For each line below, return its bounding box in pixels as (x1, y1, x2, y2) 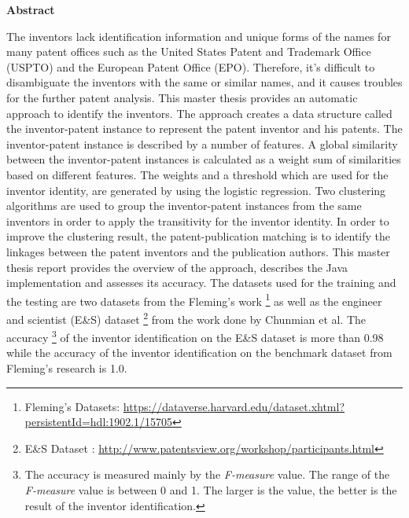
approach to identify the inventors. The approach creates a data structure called (6, 105, 392, 121)
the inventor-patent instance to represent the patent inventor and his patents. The (6, 120, 403, 137)
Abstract (6, 2, 55, 17)
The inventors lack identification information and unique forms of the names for (6, 28, 391, 44)
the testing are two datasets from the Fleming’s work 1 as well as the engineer (6, 290, 382, 309)
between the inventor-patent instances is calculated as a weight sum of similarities (6, 151, 401, 167)
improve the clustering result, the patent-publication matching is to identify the (6, 228, 391, 244)
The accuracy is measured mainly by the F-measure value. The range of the (24, 466, 390, 483)
